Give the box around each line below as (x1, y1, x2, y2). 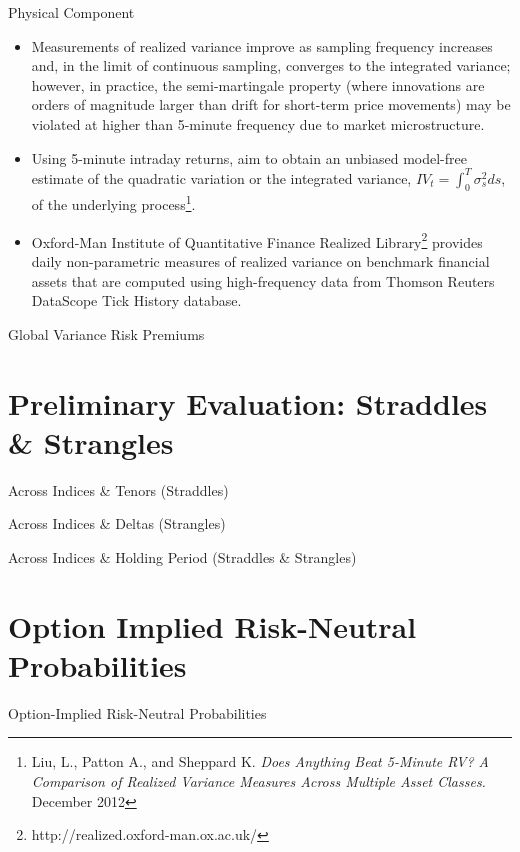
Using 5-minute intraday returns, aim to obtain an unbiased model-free (31, 147, 467, 168)
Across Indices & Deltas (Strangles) (8, 513, 226, 534)
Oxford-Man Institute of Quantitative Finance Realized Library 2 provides (31, 228, 483, 252)
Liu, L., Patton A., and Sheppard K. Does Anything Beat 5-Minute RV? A (31, 751, 489, 772)
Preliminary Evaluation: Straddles (8, 382, 488, 423)
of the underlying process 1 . (31, 191, 196, 215)
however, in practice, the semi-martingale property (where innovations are (31, 74, 485, 95)
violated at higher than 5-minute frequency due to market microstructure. (31, 113, 485, 134)
